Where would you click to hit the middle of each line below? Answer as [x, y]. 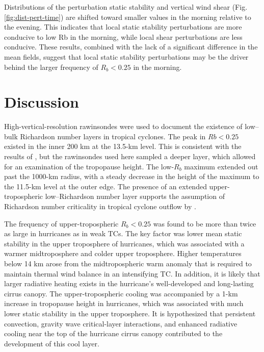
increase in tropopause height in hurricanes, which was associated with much [124, 303]
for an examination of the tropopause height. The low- [89, 166]
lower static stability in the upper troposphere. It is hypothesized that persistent [130, 313]
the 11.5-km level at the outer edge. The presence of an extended [105, 186]
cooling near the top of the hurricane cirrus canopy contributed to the [113, 333]
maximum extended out [221, 166]
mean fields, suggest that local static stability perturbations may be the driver [126, 56]
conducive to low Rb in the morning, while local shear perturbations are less [123, 36]
